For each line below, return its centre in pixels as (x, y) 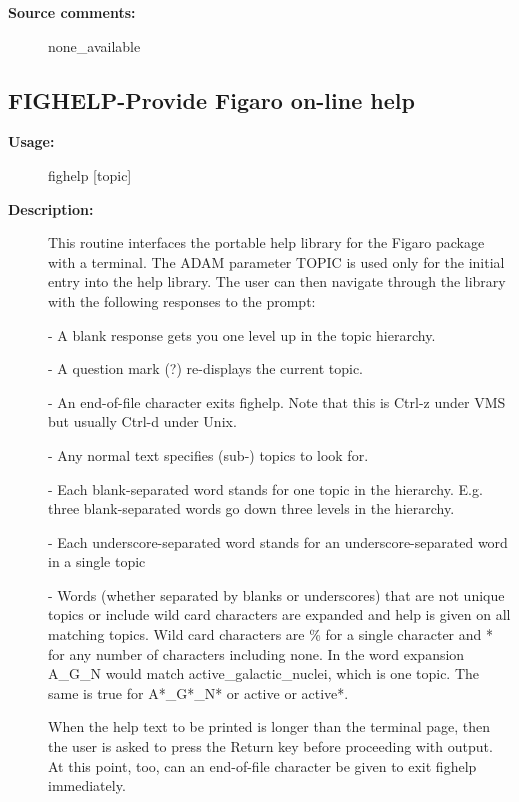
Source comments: (72, 12)
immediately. (87, 785)
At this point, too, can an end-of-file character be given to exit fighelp (262, 765)
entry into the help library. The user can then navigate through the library (277, 281)
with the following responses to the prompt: (182, 300)
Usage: (31, 141)
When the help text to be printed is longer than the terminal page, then (269, 726)
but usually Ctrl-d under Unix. (142, 421)
